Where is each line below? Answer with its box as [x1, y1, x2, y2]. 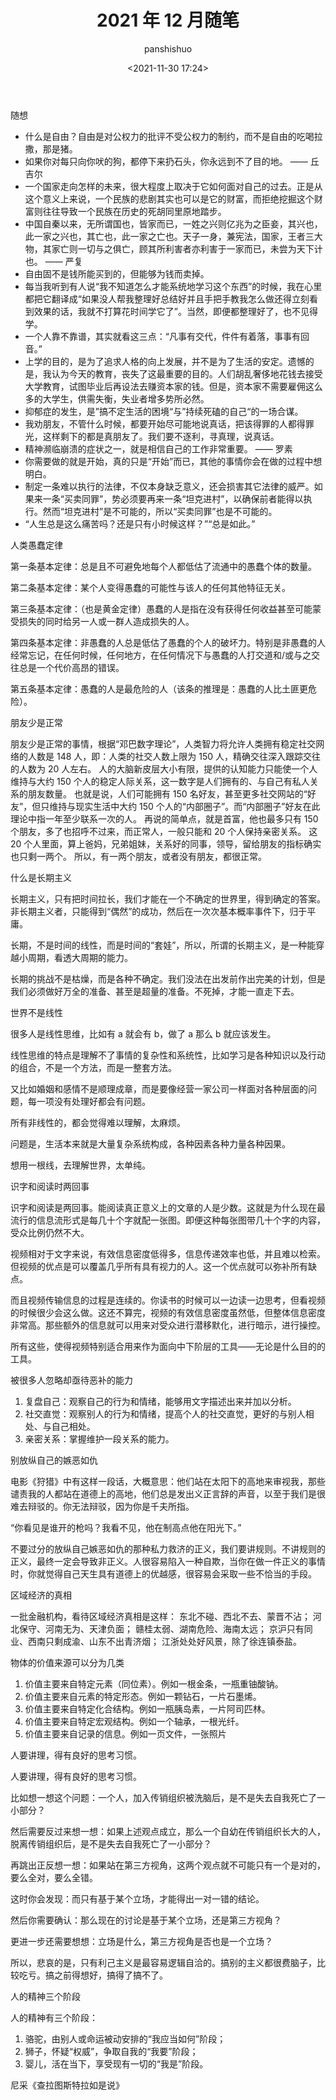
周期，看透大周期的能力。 [27, 951, 133, 963]
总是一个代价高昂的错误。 [18, 661, 125, 673]
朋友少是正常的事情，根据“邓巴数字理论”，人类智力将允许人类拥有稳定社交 [10, 737, 317, 750]
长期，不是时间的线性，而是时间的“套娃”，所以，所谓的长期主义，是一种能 [10, 939, 317, 951]
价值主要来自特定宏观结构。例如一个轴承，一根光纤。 [24, 1715, 245, 1727]
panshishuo [143, 42, 193, 55]
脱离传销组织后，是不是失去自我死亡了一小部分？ [10, 1837, 212, 1850]
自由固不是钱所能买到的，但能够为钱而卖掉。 [24, 267, 210, 280]
